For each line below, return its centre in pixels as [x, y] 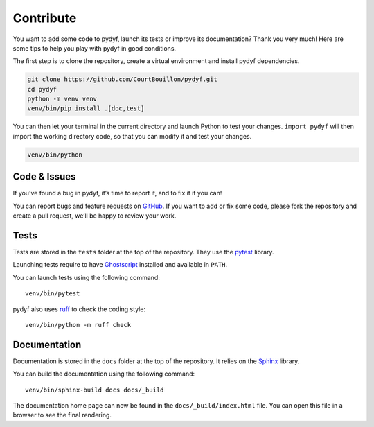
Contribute [45, 18]
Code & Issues [44, 177]
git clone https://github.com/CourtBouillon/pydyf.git [122, 79]
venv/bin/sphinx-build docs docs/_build [95, 390]
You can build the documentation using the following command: [104, 374]
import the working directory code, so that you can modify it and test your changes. [132, 136]
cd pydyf [42, 89]
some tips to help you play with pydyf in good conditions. [95, 48]
